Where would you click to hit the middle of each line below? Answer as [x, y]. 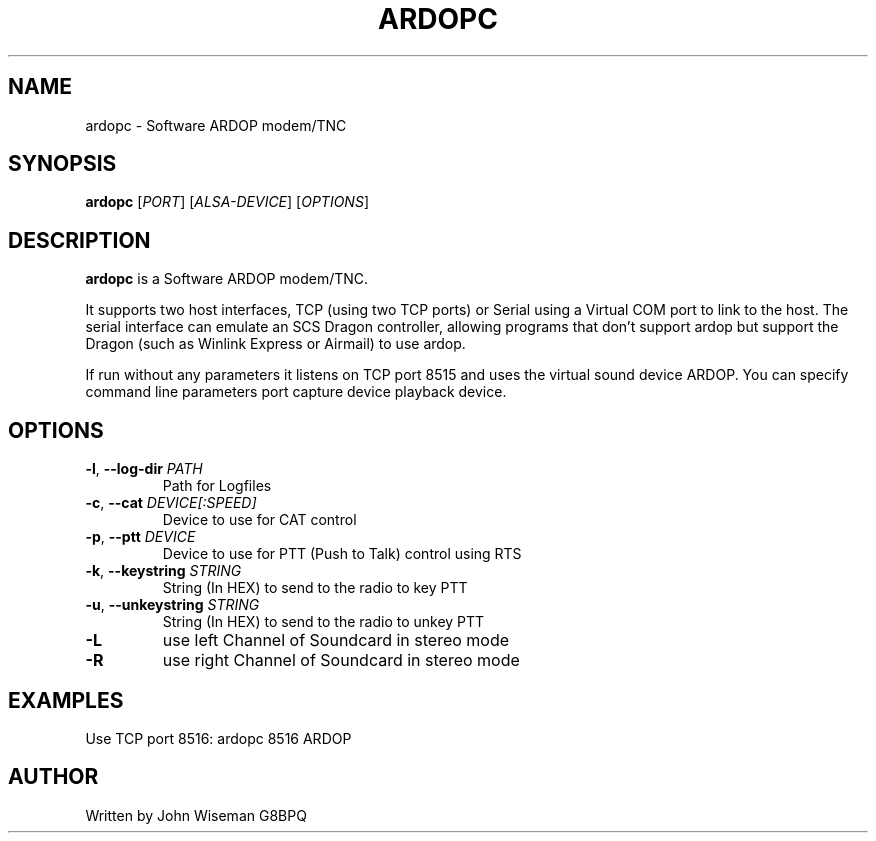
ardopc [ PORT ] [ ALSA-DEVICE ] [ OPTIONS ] [227, 202]
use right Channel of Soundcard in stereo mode [341, 660]
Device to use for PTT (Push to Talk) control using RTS [342, 554]
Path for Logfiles [217, 486]
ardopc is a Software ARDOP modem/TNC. [227, 279]
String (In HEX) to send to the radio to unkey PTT [323, 622]
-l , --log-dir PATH [144, 469]
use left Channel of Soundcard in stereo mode [336, 640]
